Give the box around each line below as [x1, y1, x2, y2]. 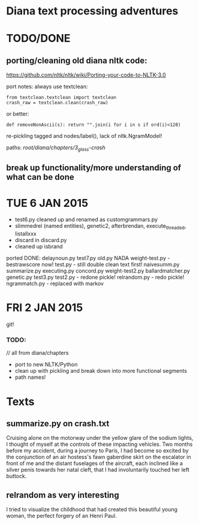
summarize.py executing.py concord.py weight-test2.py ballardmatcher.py [6, 267, 191, 274]
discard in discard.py [14, 237, 67, 244]
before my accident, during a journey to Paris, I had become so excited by [6, 447, 189, 454]
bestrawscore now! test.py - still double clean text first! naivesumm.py [6, 261, 180, 268]
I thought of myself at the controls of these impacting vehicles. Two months [6, 440, 193, 448]
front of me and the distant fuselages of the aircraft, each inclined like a [6, 460, 183, 467]
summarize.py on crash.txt [6, 418, 110, 429]
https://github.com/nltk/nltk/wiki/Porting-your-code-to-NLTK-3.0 [6, 71, 166, 79]
